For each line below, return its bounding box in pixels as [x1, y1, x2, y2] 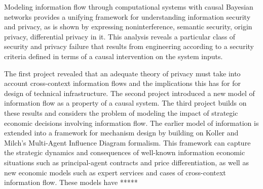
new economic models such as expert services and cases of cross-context [4, 167, 226, 177]
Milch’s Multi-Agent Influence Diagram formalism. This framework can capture [4, 137, 251, 148]
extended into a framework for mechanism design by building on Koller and [4, 127, 239, 138]
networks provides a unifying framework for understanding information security [4, 11, 251, 22]
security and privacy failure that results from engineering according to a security [4, 41, 254, 52]
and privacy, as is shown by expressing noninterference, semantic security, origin [4, 21, 252, 32]
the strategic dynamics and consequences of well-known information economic [4, 147, 245, 158]
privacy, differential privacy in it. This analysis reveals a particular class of [4, 31, 236, 41]
